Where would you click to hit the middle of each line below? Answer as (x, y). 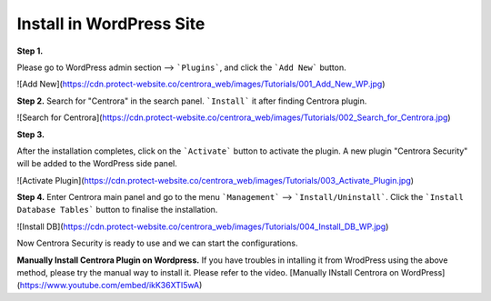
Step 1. (30, 51)
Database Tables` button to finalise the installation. (117, 210)
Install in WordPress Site (111, 24)
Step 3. (31, 134)
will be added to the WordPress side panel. (97, 164)
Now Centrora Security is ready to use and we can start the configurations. (157, 243)
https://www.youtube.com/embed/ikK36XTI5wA (110, 286)
